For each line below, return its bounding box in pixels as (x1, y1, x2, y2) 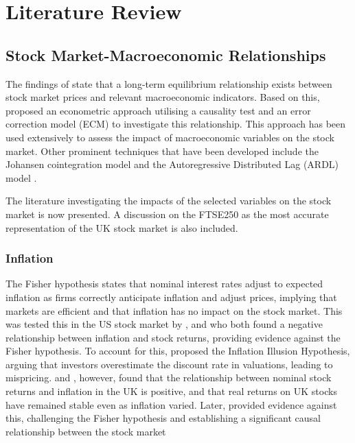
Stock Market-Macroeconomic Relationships (5, 44, 326, 65)
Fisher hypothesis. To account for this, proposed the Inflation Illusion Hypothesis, (5, 344, 350, 358)
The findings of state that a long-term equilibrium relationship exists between (5, 76, 332, 91)
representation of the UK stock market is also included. (5, 220, 238, 235)
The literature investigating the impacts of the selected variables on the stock (5, 193, 332, 208)
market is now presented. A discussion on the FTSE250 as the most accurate (5, 206, 329, 221)
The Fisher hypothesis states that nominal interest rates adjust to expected (5, 276, 323, 291)
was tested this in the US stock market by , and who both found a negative (5, 317, 323, 331)
